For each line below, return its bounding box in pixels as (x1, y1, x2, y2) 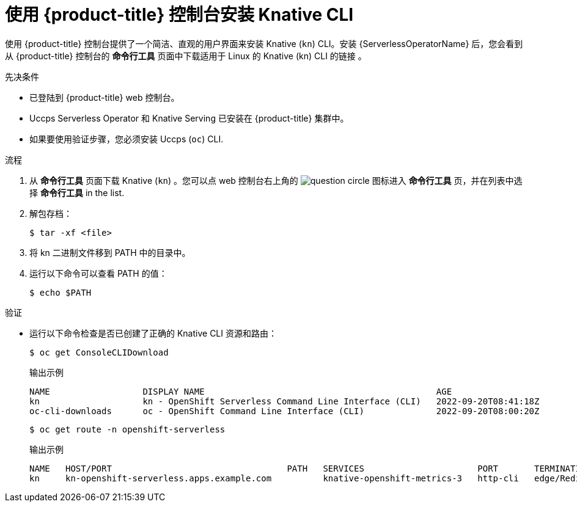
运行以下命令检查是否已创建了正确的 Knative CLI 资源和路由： (29, 327, 277, 338)
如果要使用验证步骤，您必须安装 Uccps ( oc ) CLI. (29, 133, 224, 144)
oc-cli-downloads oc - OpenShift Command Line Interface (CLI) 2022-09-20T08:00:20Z (29, 406, 540, 416)
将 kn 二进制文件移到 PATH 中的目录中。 (29, 247, 191, 258)
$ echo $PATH (29, 287, 92, 297)
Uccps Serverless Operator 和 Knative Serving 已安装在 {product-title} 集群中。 (29, 112, 349, 123)
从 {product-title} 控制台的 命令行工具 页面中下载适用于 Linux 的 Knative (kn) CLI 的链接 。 (5, 50, 367, 61)
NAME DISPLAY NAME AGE (29, 386, 452, 396)
